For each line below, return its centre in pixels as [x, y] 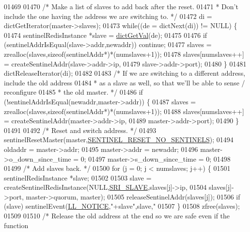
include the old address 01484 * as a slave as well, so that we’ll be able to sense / [125, 82]
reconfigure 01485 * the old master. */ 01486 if [73, 92]
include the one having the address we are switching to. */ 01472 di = [108, 16]
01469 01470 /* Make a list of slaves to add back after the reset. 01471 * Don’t [121, 6]
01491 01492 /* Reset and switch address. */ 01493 [80, 130]
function [16, 225]
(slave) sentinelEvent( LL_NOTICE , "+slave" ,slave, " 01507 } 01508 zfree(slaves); [122, 206]
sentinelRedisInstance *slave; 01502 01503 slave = [78, 177]
